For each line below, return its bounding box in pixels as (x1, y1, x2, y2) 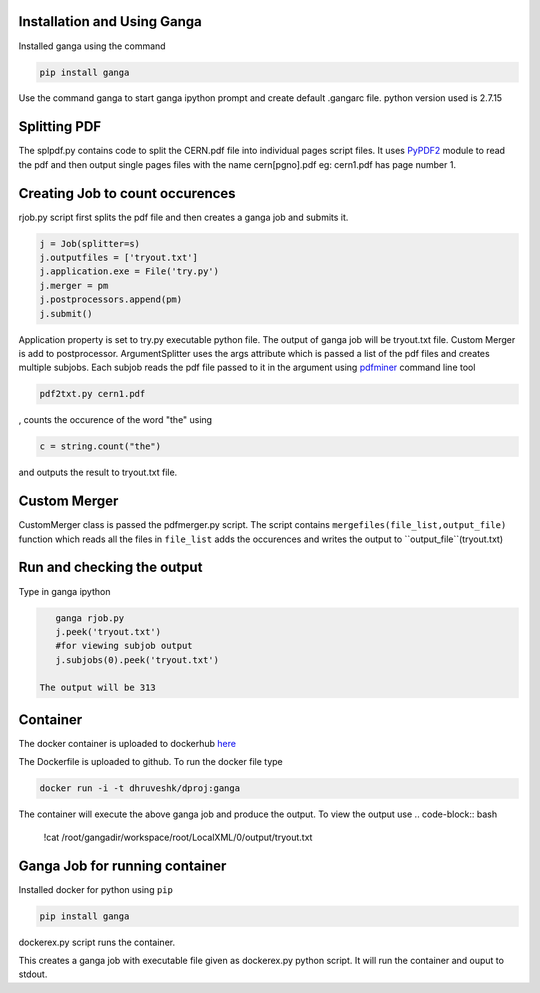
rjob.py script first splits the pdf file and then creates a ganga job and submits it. (18, 211, 349, 223)
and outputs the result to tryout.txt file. (18, 466, 178, 479)
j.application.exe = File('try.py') (39, 266, 220, 277)
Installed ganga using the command (18, 40, 166, 52)
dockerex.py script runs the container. (18, 936, 175, 948)
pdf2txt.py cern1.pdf (39, 388, 146, 400)
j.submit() (39, 308, 93, 319)
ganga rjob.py (55, 612, 125, 624)
